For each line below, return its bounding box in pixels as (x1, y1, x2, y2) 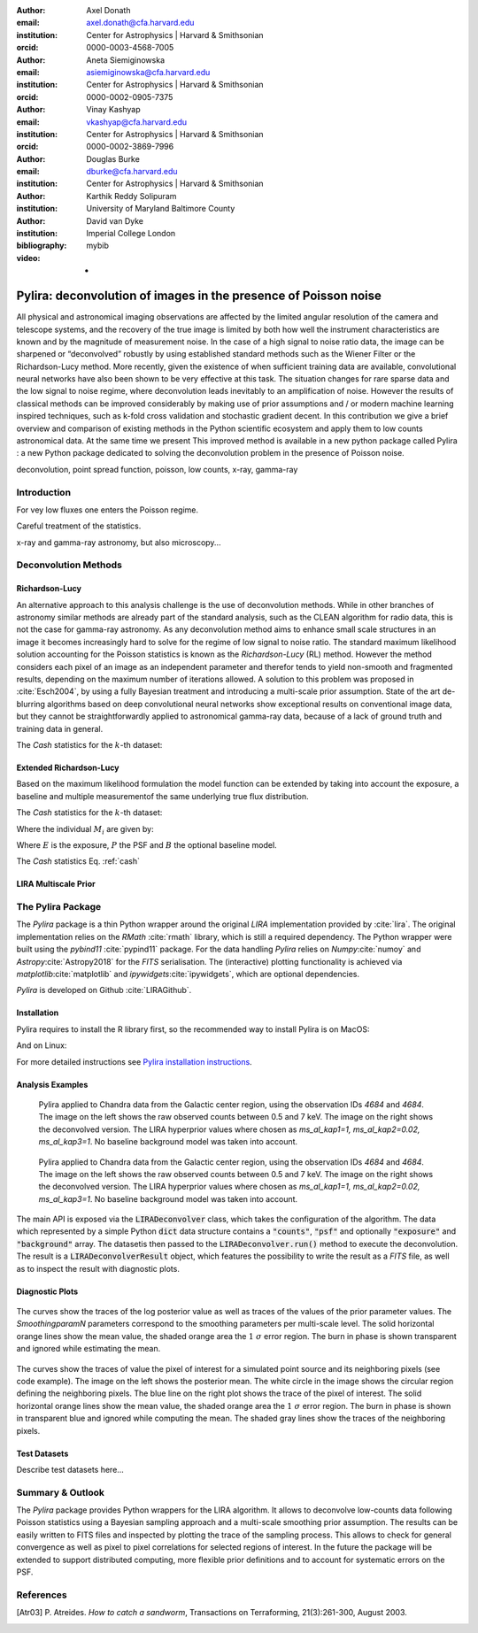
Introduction (16, 486, 71, 498)
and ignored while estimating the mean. (16, 1344, 161, 1354)
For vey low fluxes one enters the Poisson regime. (16, 505, 199, 515)
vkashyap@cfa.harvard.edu (86, 116, 188, 127)
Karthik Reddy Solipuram (86, 190, 177, 201)
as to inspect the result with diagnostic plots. (16, 1263, 181, 1274)
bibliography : (16, 240, 67, 251)
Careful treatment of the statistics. (16, 520, 142, 531)
